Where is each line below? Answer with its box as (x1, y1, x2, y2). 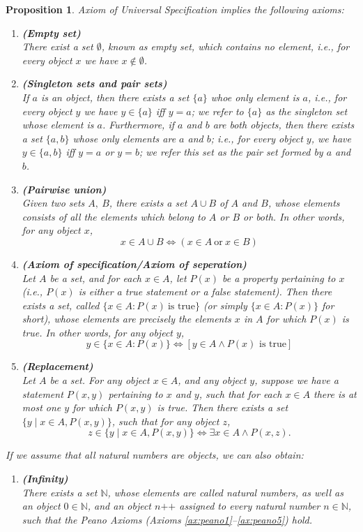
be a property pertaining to (222, 270, 336, 285)
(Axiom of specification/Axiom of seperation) (22, 256, 247, 271)
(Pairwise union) (22, 182, 107, 196)
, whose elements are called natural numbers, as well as (107, 485, 343, 499)
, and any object (178, 373, 247, 387)
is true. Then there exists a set (157, 400, 288, 415)
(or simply (203, 297, 247, 312)
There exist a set (22, 39, 93, 54)
